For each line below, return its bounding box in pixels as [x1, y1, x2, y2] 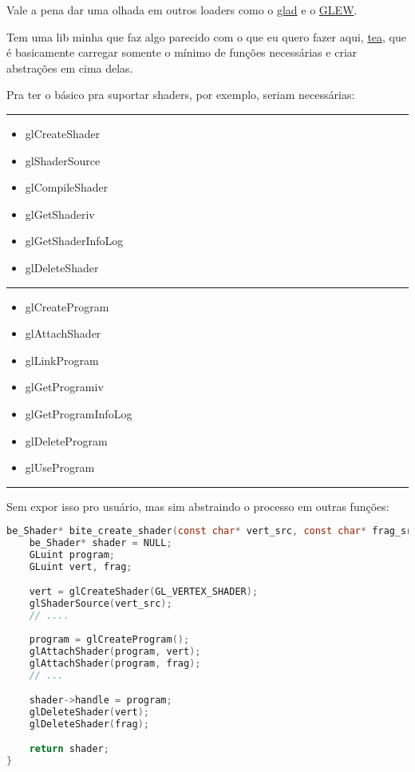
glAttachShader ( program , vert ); [29, 645, 201, 657]
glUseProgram [25, 459, 95, 476]
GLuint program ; [29, 549, 116, 561]
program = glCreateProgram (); [29, 633, 190, 645]
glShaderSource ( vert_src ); [29, 598, 172, 610]
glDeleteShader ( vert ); [29, 706, 149, 718]
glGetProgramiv [25, 378, 104, 395]
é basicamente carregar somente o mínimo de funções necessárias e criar [6, 44, 358, 61]
